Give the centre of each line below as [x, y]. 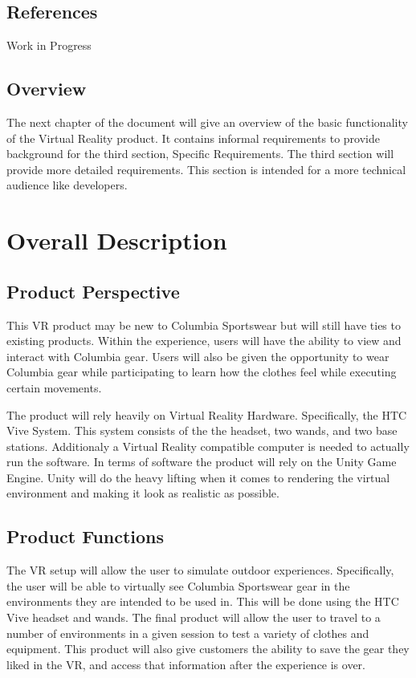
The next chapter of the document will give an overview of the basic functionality [207, 122]
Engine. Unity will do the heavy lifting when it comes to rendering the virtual [198, 477]
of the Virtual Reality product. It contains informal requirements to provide [193, 138]
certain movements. [54, 387]
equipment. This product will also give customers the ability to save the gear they [208, 649]
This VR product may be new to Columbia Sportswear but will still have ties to [204, 325]
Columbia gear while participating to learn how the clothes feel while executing [202, 372]
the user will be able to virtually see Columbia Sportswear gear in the [178, 585]
